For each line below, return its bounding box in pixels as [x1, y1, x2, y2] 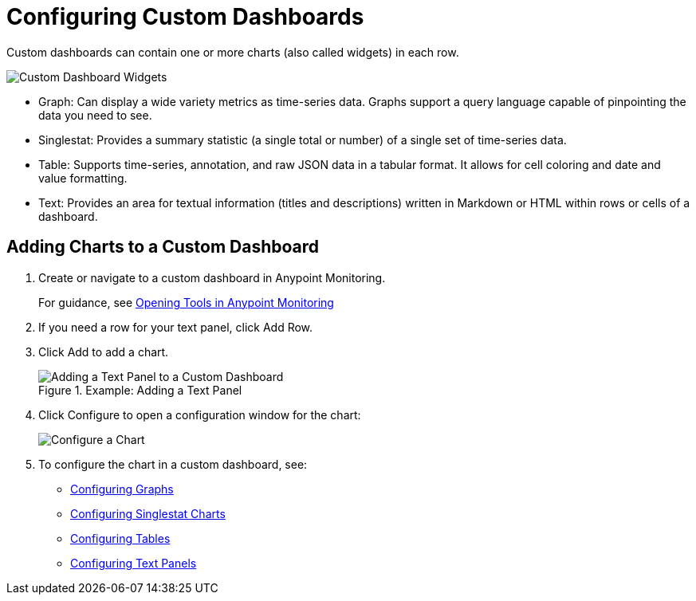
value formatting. [38, 171, 128, 185]
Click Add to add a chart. [38, 344, 169, 359]
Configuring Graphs [70, 481, 174, 496]
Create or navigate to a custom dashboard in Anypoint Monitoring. [38, 270, 386, 285]
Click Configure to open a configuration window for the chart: [38, 407, 361, 422]
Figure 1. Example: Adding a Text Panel [38, 383, 242, 397]
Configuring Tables [70, 531, 171, 545]
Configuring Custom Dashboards [6, 3, 364, 30]
